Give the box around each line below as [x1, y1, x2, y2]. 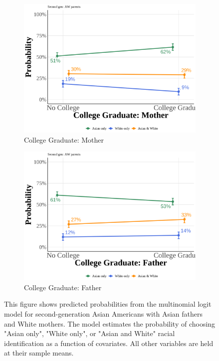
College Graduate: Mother [24, 134, 104, 145]
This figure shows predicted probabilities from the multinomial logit [4, 299, 212, 309]
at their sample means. [4, 348, 74, 358]
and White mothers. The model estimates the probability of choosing [4, 318, 216, 329]
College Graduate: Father [24, 282, 102, 292]
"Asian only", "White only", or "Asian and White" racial [4, 328, 175, 339]
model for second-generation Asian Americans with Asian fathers [4, 308, 203, 319]
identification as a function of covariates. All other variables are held [4, 338, 214, 348]
